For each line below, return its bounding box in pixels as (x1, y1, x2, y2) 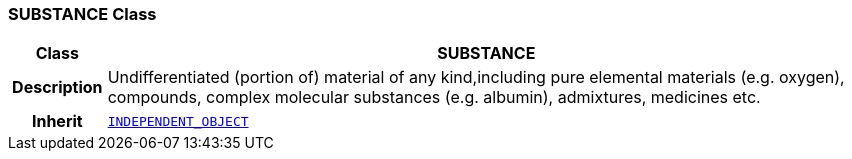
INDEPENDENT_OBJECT (107, 113, 249, 129)
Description (12, 77, 103, 98)
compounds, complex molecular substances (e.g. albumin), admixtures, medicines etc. (107, 87, 761, 108)
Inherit (31, 111, 83, 132)
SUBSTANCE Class (8, 4, 157, 24)
